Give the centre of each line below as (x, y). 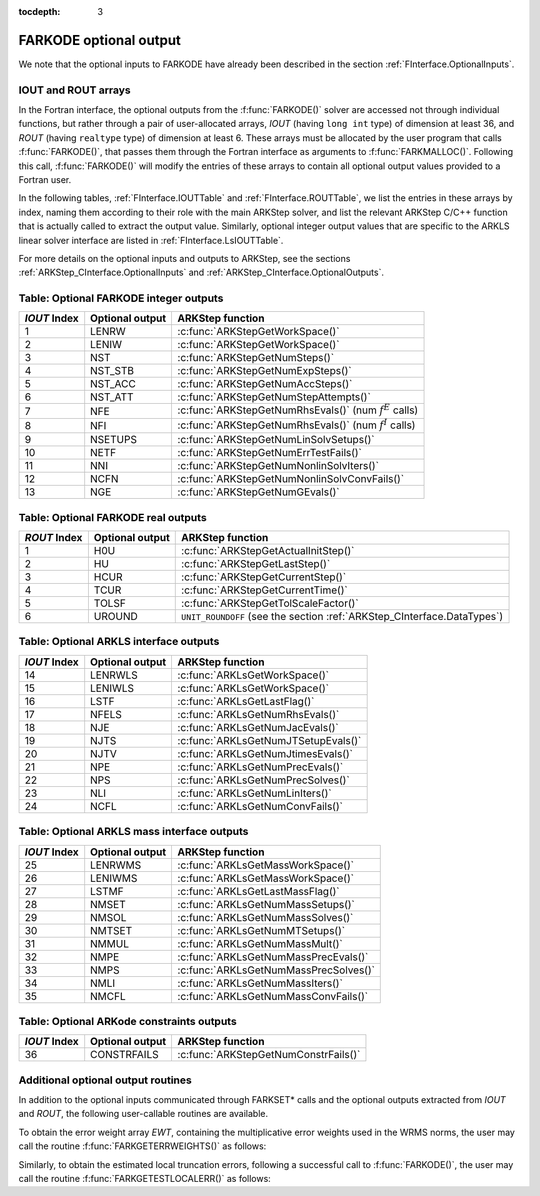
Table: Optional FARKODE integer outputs (121, 298)
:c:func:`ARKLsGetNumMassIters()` (260, 983)
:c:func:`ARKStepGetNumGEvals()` (258, 492)
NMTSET (111, 930)
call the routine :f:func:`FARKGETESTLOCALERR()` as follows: (145, 1178)
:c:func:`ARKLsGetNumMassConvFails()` (273, 996)
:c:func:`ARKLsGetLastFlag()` (246, 701)
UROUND (116, 617)
